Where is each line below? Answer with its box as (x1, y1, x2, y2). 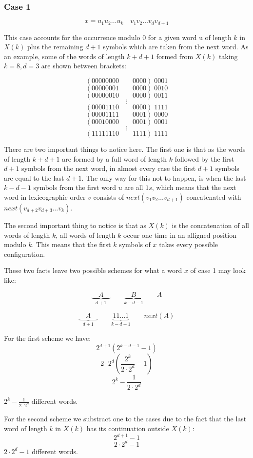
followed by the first (175, 153, 234, 164)
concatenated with (186, 192, 241, 202)
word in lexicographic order (4, 192, 86, 202)
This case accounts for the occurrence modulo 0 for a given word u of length (4, 32, 232, 42)
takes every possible (159, 239, 218, 250)
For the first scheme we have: (4, 333, 91, 343)
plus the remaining (27, 42, 83, 52)
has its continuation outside (86, 423, 169, 433)
